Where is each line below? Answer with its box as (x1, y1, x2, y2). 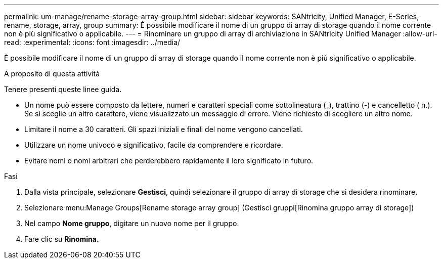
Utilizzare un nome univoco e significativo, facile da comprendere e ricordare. (24, 141, 283, 149)
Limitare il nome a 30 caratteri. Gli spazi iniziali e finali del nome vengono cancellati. (24, 125, 303, 134)
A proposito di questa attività (4, 69, 100, 78)
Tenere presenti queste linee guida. (4, 85, 122, 94)
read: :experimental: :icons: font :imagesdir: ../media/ (4, 38, 181, 47)
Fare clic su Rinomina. (24, 235, 99, 243)
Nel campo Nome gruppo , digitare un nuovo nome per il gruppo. (24, 219, 239, 228)
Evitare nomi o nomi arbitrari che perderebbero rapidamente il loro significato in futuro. (24, 156, 314, 165)
